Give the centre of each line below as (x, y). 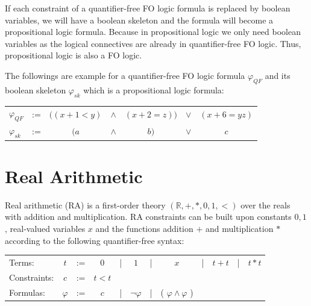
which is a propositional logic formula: (154, 89)
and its (278, 75)
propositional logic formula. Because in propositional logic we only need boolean (153, 32)
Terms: (22, 262)
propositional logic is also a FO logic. (74, 55)
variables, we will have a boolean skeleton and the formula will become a (139, 20)
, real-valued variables (45, 228)
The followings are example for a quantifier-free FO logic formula (125, 75)
